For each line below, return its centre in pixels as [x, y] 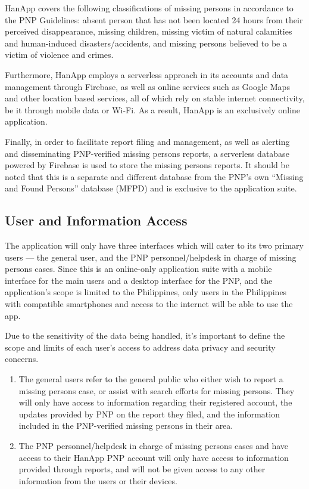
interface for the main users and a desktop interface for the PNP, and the [139, 280]
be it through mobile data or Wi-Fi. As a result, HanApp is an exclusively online [153, 109]
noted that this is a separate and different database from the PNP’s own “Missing [154, 176]
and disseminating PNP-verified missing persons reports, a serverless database [147, 153]
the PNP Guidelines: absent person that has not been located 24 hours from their [154, 19]
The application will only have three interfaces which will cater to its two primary [154, 245]
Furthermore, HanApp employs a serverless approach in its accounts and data [147, 74]
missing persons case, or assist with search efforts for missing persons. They [157, 390]
